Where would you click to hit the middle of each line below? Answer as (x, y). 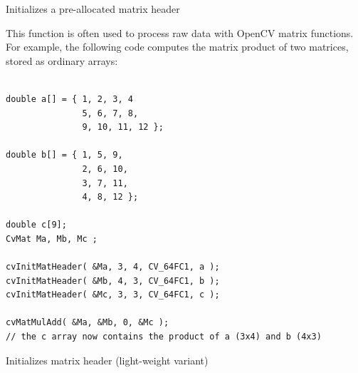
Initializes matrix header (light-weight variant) (107, 360)
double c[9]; (36, 225)
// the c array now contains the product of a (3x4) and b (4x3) (164, 337)
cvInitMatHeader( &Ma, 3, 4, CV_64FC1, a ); (113, 267)
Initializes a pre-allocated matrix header (93, 9)
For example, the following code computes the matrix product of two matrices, (177, 47)
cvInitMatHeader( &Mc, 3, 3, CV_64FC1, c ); (113, 295)
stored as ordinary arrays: (62, 60)
